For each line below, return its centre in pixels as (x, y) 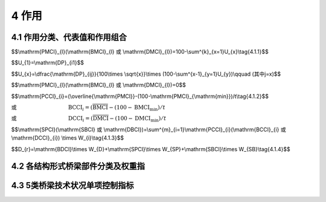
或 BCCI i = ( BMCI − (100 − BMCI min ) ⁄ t (88, 108)
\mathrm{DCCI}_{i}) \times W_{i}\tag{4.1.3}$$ (67, 138)
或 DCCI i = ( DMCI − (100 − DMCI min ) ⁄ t (89, 119)
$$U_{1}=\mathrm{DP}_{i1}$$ (48, 63)
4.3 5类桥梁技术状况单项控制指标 (72, 185)
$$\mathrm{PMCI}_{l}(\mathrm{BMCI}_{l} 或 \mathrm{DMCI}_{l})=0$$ (99, 85)
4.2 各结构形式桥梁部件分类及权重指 (78, 166)
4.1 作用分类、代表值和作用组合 (69, 37)
